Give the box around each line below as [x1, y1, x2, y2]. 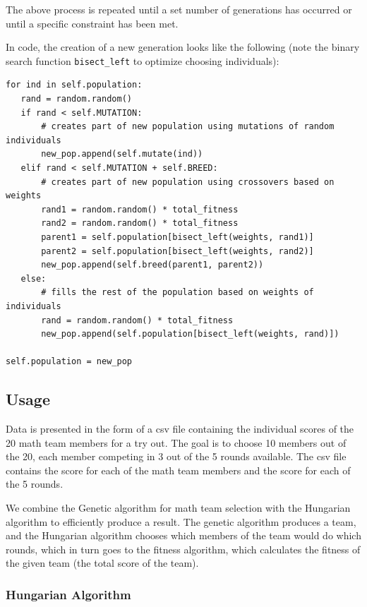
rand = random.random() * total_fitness [41, 315, 234, 325]
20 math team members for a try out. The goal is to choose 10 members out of [6, 435, 347, 450]
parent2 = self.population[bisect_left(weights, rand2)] [41, 246, 314, 256]
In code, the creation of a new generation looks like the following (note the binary [6, 40, 360, 54]
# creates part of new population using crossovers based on [41, 176, 335, 187]
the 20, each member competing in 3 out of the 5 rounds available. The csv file [6, 449, 347, 464]
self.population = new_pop [6, 356, 132, 367]
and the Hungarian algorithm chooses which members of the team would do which [6, 528, 361, 543]
